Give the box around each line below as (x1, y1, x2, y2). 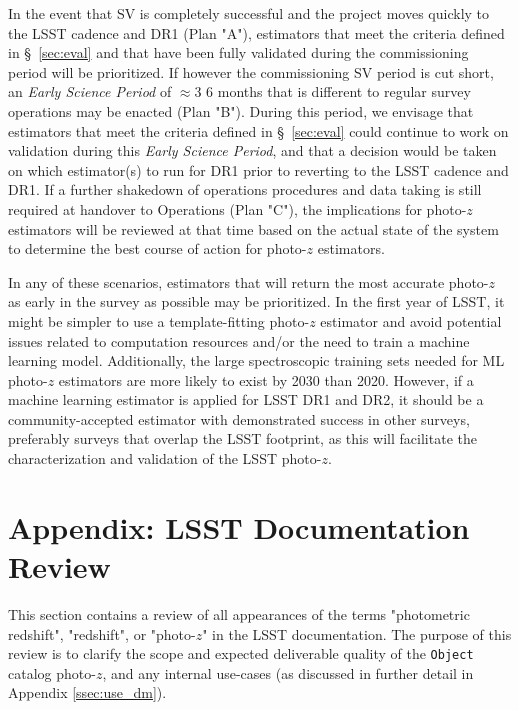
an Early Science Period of (8, 81, 172, 102)
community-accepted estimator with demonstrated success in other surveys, (8, 408, 470, 429)
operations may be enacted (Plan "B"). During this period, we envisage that (8, 100, 474, 121)
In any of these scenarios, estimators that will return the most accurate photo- (8, 271, 489, 292)
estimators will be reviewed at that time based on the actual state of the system (8, 218, 499, 239)
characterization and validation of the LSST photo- (8, 448, 322, 469)
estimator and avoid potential (320, 310, 502, 331)
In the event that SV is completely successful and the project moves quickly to (8, 3, 490, 23)
